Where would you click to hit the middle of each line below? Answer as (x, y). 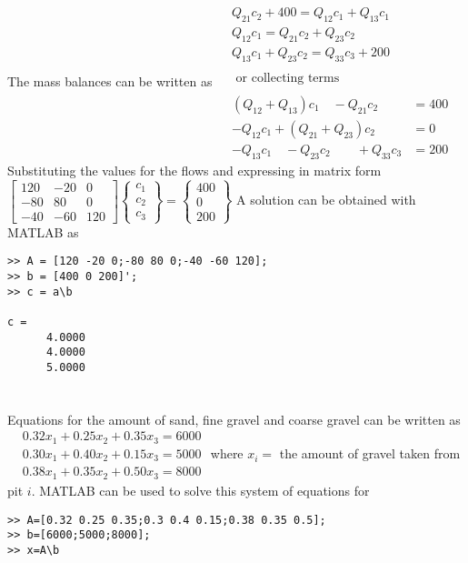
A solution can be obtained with (326, 200)
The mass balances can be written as (110, 80)
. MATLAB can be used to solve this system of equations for (200, 490)
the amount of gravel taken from (370, 453)
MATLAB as (43, 231)
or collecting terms (288, 78)
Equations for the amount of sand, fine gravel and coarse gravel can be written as (234, 419)
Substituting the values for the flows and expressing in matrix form (194, 170)
